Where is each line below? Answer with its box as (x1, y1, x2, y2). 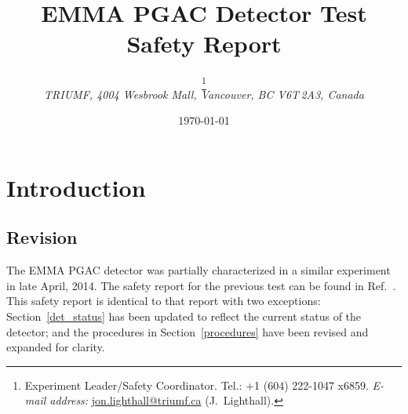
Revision (6, 225, 78, 249)
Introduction (6, 171, 146, 203)
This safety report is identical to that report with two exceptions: (6, 292, 321, 309)
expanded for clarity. (6, 339, 105, 355)
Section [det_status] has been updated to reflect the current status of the (6, 308, 362, 324)
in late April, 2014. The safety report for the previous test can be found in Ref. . (6, 277, 396, 293)
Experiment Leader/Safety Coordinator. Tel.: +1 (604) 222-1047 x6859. (24, 376, 369, 393)
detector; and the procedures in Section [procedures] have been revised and (6, 323, 369, 340)
